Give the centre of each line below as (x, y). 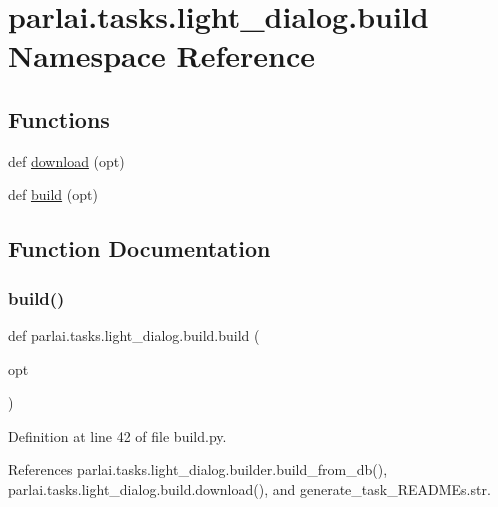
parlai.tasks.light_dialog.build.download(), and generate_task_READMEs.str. (249, 488)
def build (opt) (53, 194)
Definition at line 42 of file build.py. (117, 435)
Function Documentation (139, 248)
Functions (59, 118)
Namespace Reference (161, 55)
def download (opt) (66, 160)
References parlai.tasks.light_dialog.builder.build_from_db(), (198, 469)
